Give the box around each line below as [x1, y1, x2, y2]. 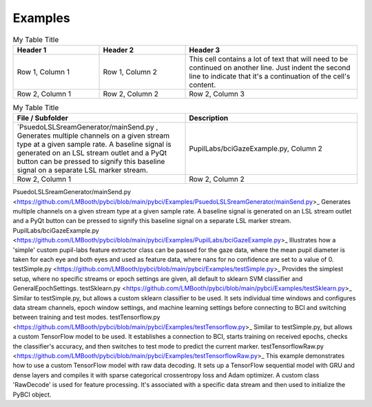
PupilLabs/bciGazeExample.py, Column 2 [189, 144, 323, 154]
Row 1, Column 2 [103, 67, 158, 76]
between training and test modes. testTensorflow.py [12, 313, 161, 322]
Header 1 [17, 45, 47, 54]
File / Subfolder [17, 114, 68, 123]
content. [189, 80, 216, 90]
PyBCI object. [12, 390, 52, 399]
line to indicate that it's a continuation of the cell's [189, 71, 351, 81]
